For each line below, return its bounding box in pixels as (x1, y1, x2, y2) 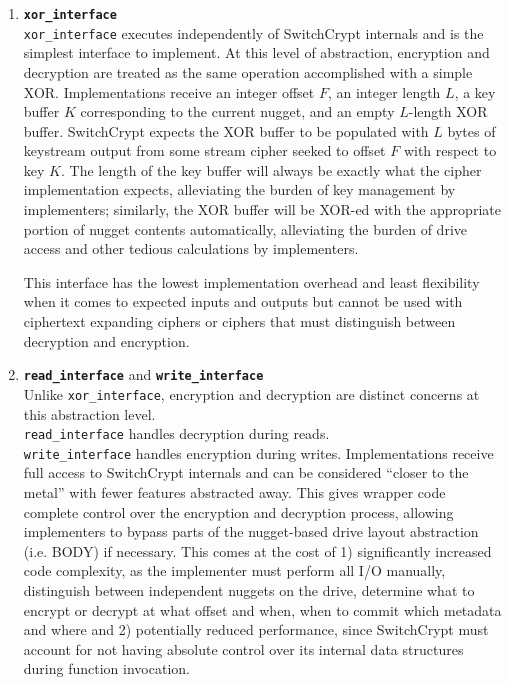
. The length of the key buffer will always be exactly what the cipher (60, 159, 482, 180)
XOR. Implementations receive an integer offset (23, 81, 315, 102)
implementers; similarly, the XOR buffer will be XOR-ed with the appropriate (23, 199, 501, 220)
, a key (454, 81, 496, 102)
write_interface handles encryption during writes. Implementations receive (23, 442, 494, 463)
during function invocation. (23, 658, 190, 679)
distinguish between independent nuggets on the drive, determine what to (23, 580, 475, 600)
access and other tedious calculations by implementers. (23, 238, 359, 259)
